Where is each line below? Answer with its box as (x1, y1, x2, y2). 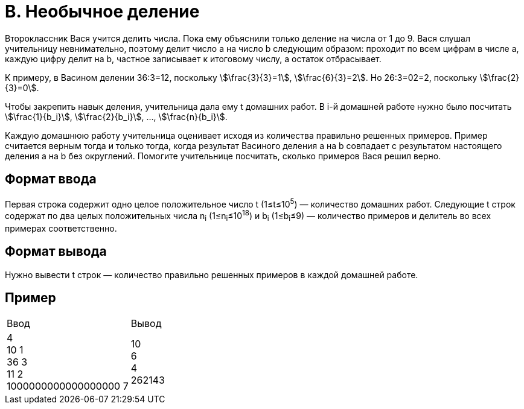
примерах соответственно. (5, 223, 117, 233)
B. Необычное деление (5, 1, 200, 22)
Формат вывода (5, 244, 107, 259)
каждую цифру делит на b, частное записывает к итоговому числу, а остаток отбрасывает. (5, 53, 382, 64)
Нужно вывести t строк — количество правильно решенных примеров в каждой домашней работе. (5, 269, 418, 280)
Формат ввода (5, 171, 97, 187)
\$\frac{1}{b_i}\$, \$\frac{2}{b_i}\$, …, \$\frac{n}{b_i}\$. (5, 111, 228, 122)
